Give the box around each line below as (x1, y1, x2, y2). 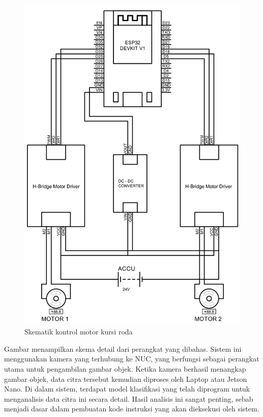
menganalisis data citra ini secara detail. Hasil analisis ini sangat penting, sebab (4, 393, 253, 404)
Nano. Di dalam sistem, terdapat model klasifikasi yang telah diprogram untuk (4, 383, 250, 394)
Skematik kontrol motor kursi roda (24, 326, 133, 337)
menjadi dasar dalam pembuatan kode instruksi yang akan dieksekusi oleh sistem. (4, 403, 259, 414)
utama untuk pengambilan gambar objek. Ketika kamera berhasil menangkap (4, 363, 246, 374)
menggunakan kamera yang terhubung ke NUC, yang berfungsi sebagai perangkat (4, 353, 259, 364)
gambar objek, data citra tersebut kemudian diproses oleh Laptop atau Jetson (4, 373, 247, 384)
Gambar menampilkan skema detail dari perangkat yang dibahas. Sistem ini (4, 343, 242, 354)
